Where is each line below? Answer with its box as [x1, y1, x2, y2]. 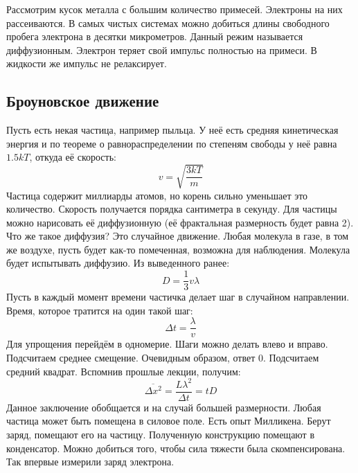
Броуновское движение [6, 90, 159, 111]
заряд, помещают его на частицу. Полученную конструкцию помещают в [6, 427, 315, 441]
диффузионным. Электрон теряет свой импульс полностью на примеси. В [6, 42, 317, 57]
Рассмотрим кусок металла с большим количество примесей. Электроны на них [6, 2, 343, 16]
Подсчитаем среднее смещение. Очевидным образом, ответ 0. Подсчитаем [6, 350, 319, 364]
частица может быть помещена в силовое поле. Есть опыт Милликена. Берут [6, 413, 331, 428]
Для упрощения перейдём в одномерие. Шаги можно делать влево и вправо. [6, 337, 328, 351]
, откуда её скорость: [29, 150, 116, 164]
